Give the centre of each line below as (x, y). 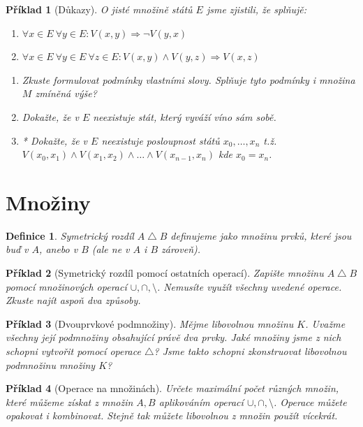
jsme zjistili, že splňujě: (257, 9)
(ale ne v (111, 249)
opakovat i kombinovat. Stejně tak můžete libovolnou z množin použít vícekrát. (172, 415)
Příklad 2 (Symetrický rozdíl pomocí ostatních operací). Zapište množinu (165, 273)
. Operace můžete (310, 401)
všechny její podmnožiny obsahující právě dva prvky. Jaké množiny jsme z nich (173, 337)
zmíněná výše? (66, 93)
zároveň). (181, 249)
